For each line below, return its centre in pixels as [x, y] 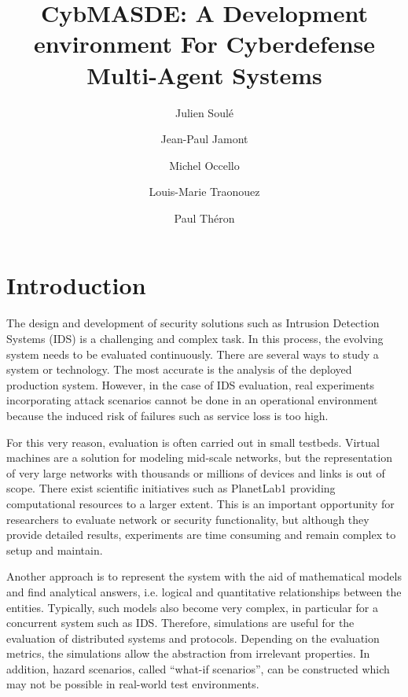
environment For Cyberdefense [204, 44]
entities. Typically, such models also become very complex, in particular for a [192, 607]
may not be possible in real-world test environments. [133, 684]
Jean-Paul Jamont [204, 139]
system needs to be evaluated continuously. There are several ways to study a [193, 354]
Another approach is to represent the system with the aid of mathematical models [204, 576]
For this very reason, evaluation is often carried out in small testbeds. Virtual [193, 442]
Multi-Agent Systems [204, 74]
